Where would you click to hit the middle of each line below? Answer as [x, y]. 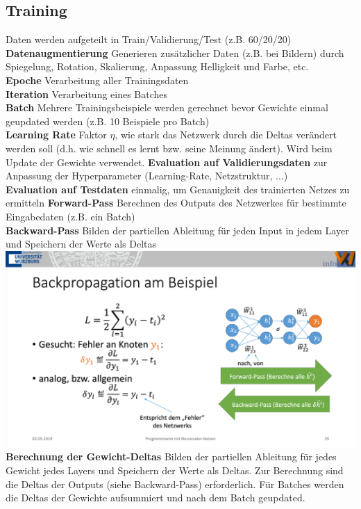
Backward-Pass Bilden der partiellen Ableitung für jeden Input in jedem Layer [177, 230]
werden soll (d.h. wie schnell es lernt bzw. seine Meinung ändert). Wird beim [169, 148]
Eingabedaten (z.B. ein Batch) [70, 216]
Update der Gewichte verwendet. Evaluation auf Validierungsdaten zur [167, 162]
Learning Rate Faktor [56, 135]
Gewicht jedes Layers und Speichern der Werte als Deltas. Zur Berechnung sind [175, 470]
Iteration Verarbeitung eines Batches [87, 94]
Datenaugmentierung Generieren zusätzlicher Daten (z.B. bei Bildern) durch [175, 52]
